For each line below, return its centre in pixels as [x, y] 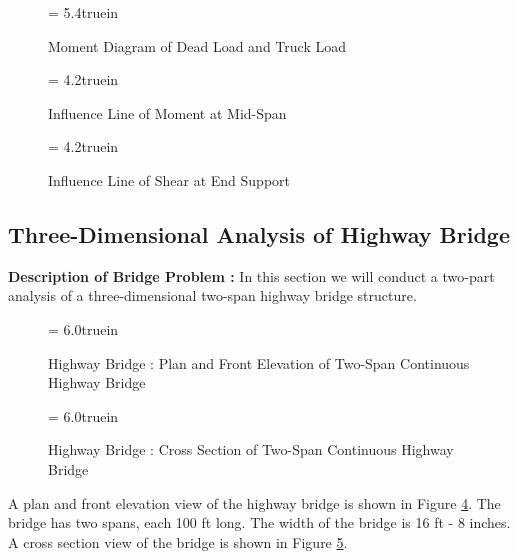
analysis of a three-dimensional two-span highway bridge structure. [212, 295]
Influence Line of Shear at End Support [169, 179]
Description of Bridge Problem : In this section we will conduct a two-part [251, 275]
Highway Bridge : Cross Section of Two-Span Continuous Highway [251, 449]
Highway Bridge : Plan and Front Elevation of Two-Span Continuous [259, 362]
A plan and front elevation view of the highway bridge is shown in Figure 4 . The [254, 502]
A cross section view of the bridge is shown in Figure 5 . [178, 541]
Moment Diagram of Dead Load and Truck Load [197, 45]
